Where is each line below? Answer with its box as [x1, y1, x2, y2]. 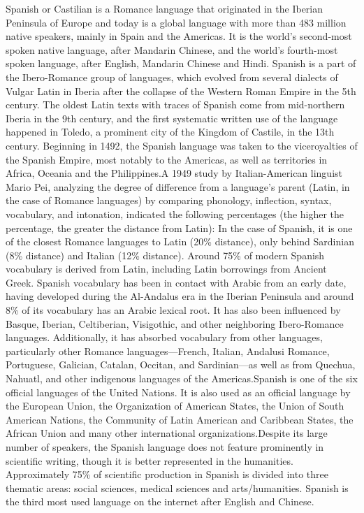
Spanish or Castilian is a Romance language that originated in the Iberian [6, 1, 323, 15]
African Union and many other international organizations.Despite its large [6, 426, 328, 440]
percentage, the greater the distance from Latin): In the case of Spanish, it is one [6, 220, 353, 235]
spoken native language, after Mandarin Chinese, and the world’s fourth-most [6, 42, 338, 57]
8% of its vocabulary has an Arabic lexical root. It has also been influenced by [6, 303, 341, 317]
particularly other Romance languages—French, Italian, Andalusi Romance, [6, 343, 330, 358]
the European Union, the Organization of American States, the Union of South [6, 398, 344, 413]
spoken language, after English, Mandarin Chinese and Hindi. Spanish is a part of [6, 56, 356, 71]
